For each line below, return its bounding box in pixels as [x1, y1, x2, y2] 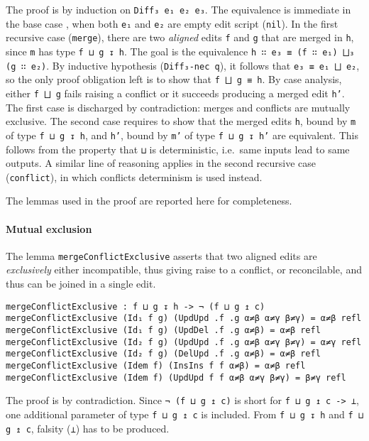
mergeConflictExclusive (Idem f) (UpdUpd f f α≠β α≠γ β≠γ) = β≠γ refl [6, 372, 346, 383]
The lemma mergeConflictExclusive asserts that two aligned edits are [6, 248, 317, 263]
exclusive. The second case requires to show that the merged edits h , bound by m [6, 114, 356, 129]
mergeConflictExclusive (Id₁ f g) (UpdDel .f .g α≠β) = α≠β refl [6, 325, 321, 335]
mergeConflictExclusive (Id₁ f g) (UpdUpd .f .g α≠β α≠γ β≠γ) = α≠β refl [6, 313, 362, 324]
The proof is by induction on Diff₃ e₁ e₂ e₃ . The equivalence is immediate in [6, 2, 351, 16]
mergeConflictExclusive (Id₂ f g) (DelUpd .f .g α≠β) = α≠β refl [6, 349, 321, 359]
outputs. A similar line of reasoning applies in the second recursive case [6, 156, 316, 170]
